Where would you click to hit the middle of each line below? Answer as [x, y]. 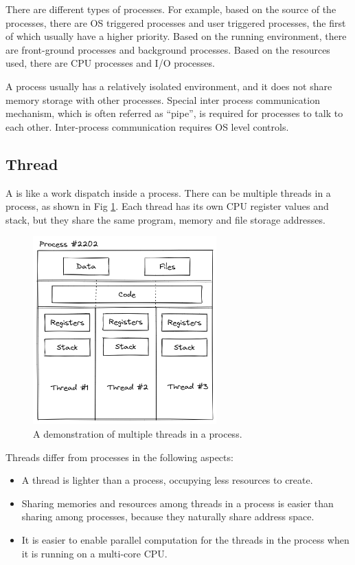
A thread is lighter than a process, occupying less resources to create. [167, 480]
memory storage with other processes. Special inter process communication [163, 99]
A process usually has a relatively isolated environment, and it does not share [169, 86]
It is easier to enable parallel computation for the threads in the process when [185, 539]
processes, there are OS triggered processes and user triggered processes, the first [176, 22]
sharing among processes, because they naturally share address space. [168, 516]
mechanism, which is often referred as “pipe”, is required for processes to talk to [174, 113]
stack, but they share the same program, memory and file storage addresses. [165, 219]
